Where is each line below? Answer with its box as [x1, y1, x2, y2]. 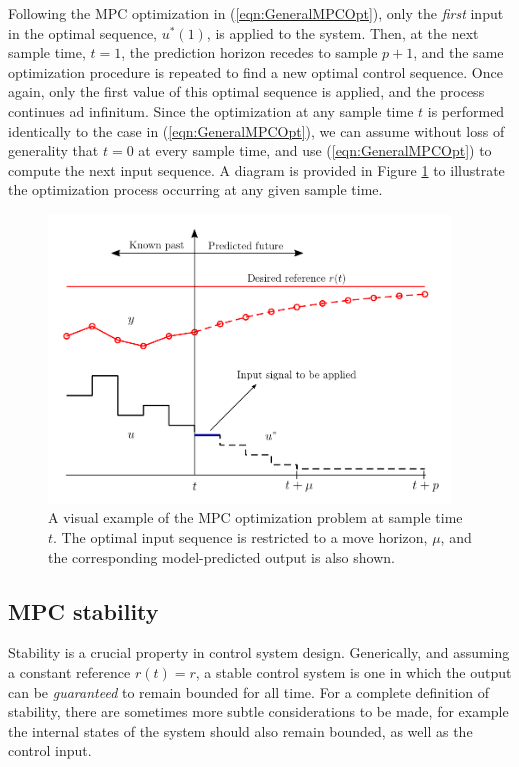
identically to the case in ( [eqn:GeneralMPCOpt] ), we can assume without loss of [8, 120, 505, 141]
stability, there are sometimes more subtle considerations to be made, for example [8, 701, 509, 722]
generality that [8, 140, 99, 161]
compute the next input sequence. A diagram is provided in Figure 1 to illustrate [8, 159, 505, 180]
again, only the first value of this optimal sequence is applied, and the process [8, 81, 485, 102]
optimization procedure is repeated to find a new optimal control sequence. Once [8, 61, 503, 82]
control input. [8, 740, 92, 761]
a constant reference [8, 662, 131, 683]
